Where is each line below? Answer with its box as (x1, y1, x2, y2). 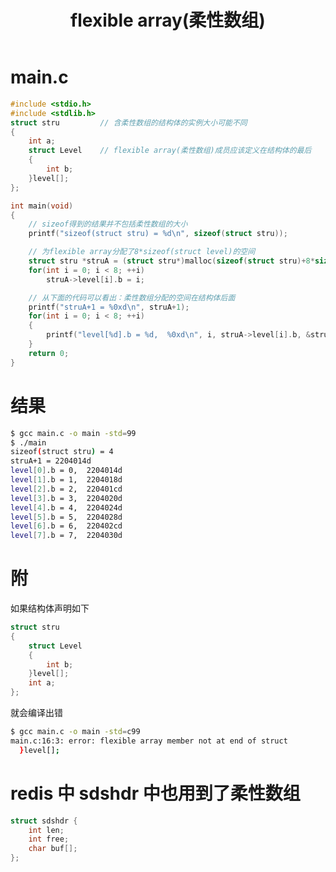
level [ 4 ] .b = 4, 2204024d (10, 502, 123, 513)
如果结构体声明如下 (10, 602, 90, 615)
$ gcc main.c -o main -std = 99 (10, 428, 137, 438)
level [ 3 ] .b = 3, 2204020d (10, 493, 123, 503)
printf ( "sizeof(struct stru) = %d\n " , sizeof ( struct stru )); (28, 229, 288, 239)
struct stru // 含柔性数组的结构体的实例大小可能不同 (10, 117, 248, 128)
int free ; (28, 834, 70, 845)
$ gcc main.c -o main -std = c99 (10, 727, 141, 737)
